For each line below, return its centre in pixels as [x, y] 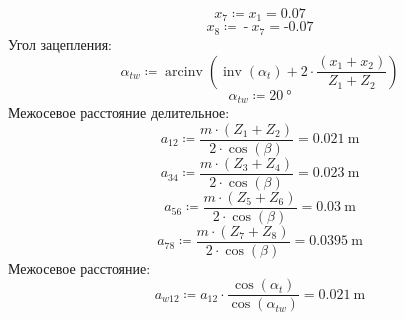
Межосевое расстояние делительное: [119, 111]
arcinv [184, 71]
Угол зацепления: [60, 43]
